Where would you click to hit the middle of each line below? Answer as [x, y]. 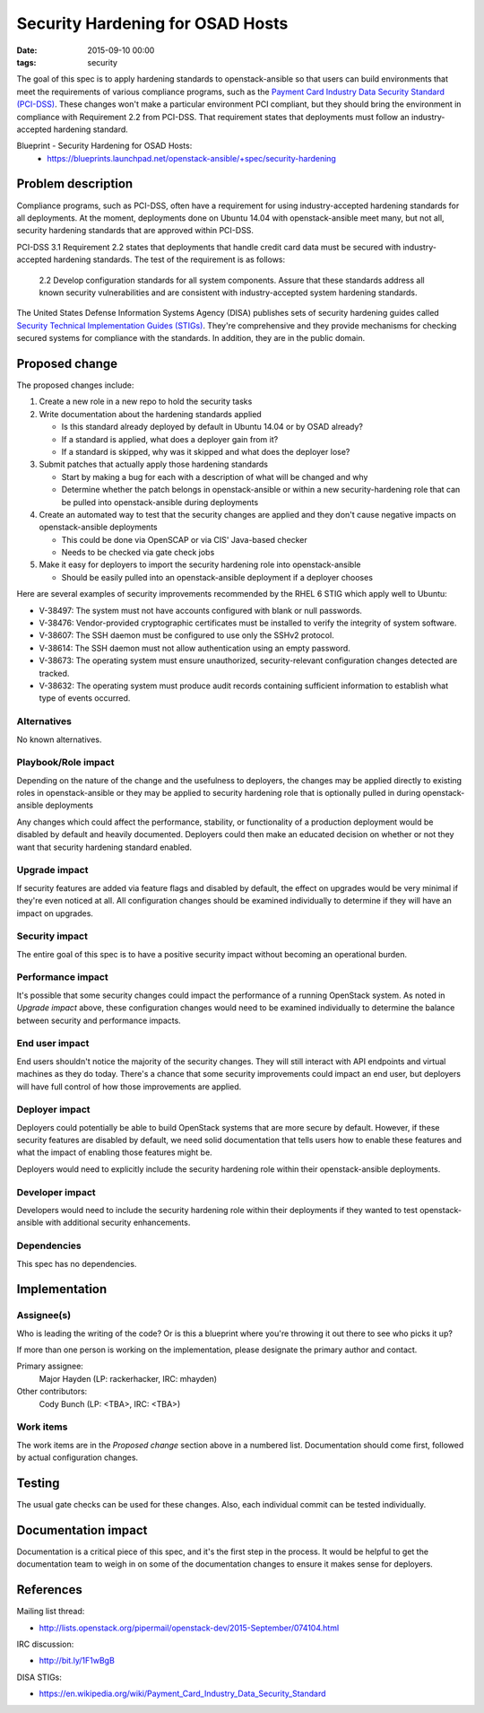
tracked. [54, 673]
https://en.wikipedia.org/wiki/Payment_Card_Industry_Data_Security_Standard [182, 1694]
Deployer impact [53, 1110]
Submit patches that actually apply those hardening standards [154, 464]
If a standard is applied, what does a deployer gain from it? [170, 439]
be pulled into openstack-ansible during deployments [160, 502]
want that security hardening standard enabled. [104, 847]
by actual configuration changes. [78, 1457]
